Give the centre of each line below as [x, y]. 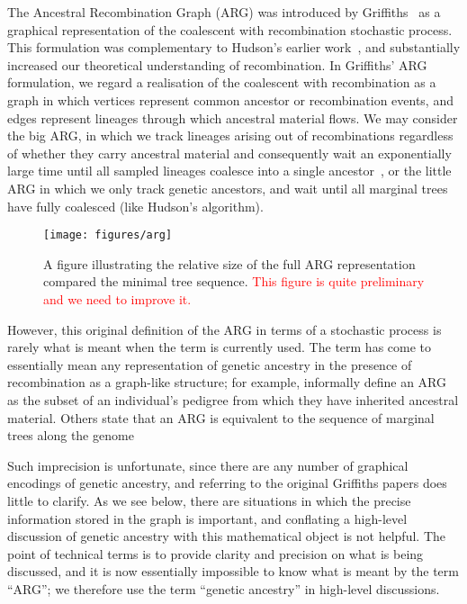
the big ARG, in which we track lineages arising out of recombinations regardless [230, 135]
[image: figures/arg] [108, 235]
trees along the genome [71, 435]
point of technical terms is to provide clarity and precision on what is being [216, 553]
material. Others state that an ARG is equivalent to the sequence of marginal [221, 417]
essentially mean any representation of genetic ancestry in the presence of [210, 364]
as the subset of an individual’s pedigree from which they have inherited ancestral [233, 399]
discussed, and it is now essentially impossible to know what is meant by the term [233, 571]
